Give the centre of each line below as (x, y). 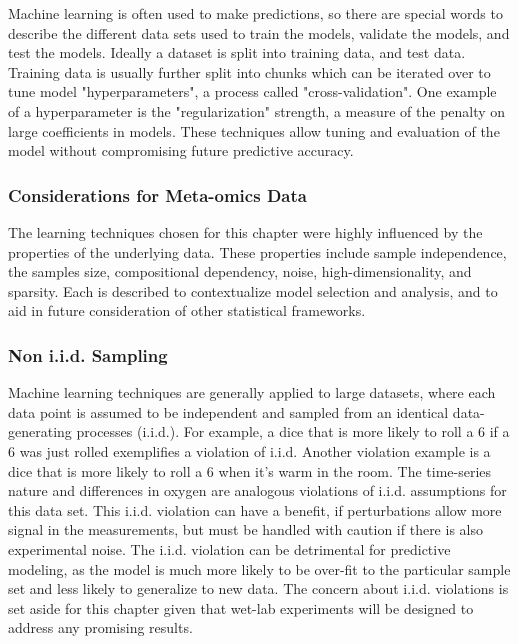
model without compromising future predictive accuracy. (181, 150)
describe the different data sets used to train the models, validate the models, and (259, 32)
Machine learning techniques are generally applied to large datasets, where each (252, 392)
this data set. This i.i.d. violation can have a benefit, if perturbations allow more (255, 509)
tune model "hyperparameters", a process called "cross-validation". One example (252, 91)
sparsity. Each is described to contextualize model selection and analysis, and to (253, 290)
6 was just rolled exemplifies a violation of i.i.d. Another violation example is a (249, 450)
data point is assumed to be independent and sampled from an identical (228, 411)
